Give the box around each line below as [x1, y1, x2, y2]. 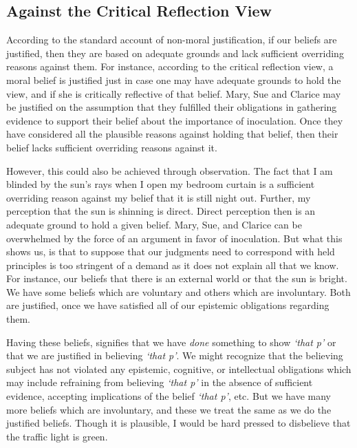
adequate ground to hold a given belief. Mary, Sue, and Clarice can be [6, 217, 302, 231]
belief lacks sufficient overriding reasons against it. [6, 140, 217, 154]
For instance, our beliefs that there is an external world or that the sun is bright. [6, 271, 347, 286]
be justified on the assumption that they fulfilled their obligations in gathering [6, 100, 337, 114]
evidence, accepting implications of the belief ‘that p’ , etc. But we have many [6, 389, 331, 403]
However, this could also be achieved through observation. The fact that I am [6, 163, 333, 178]
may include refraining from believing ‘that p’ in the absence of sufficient [6, 375, 313, 390]
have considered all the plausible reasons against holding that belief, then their [6, 127, 338, 141]
